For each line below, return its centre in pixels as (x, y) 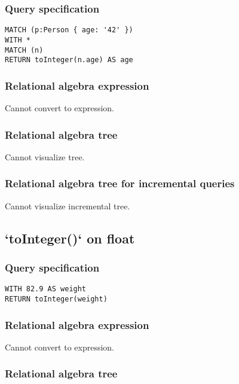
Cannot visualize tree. (45, 156)
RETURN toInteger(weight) (56, 299)
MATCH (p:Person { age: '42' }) (69, 30)
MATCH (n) (24, 50)
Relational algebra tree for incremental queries (120, 183)
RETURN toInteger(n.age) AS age (69, 60)
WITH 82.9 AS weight (46, 289)
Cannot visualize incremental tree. (68, 205)
